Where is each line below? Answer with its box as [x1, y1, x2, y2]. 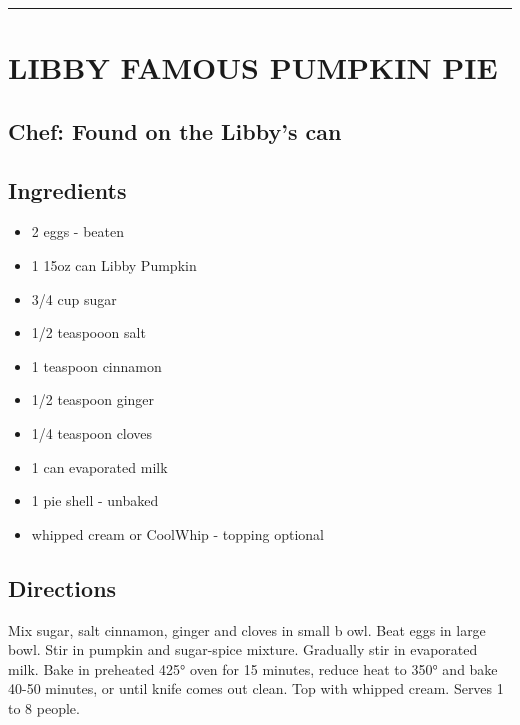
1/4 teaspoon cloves [31, 422, 153, 443]
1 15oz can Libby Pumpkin [31, 254, 197, 275]
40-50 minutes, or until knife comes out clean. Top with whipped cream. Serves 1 [8, 678, 504, 699]
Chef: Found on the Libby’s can [8, 115, 342, 146]
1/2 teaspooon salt [31, 322, 146, 343]
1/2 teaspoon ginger [31, 389, 155, 410]
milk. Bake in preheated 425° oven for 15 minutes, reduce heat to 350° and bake [8, 658, 498, 679]
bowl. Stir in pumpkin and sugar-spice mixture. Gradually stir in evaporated [8, 639, 478, 660]
